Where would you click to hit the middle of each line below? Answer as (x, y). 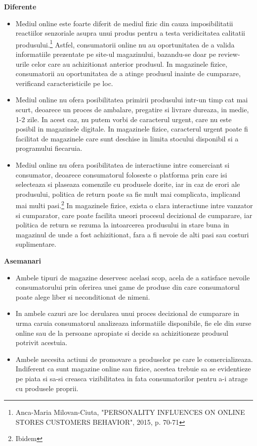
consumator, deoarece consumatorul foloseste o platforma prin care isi (121, 174)
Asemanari (23, 260)
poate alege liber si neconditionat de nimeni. (83, 296)
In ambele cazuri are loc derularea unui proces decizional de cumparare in (128, 313)
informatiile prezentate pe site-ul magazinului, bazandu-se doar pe (116, 54)
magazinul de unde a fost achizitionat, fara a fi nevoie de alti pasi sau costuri (132, 234)
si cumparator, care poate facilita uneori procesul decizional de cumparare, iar (134, 215)
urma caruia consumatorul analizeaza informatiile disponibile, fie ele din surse (133, 323)
